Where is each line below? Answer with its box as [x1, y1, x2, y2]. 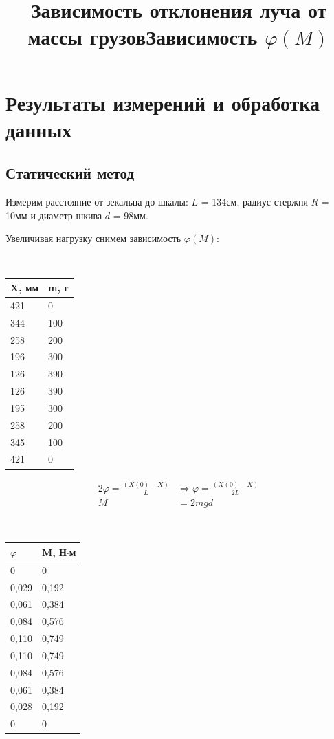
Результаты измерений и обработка [5, 88, 320, 116]
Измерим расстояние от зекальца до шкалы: [5, 195, 188, 209]
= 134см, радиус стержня [201, 195, 308, 209]
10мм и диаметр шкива [5, 208, 102, 222]
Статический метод [5, 162, 135, 184]
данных [5, 115, 72, 143]
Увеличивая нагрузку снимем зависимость [5, 231, 181, 245]
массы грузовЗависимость [27, 23, 258, 51]
